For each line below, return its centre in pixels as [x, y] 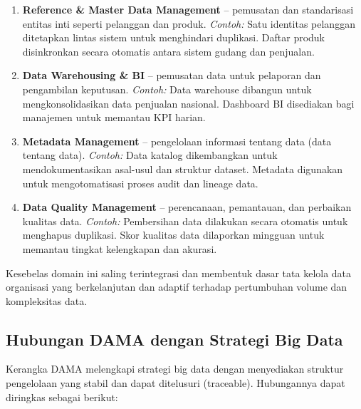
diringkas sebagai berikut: [62, 397]
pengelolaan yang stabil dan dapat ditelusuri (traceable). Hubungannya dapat [176, 383]
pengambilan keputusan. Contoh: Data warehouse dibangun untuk [167, 89]
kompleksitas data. [47, 300]
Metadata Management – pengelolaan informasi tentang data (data [177, 141]
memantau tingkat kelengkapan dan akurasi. [120, 248]
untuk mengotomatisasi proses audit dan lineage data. [140, 183]
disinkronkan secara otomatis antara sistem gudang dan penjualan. [168, 51]
